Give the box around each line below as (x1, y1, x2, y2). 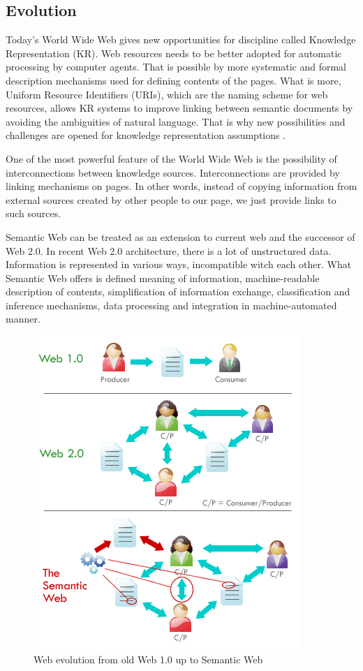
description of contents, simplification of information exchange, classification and (6, 284, 350, 299)
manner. (6, 311, 40, 326)
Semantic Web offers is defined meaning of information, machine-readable (6, 270, 320, 285)
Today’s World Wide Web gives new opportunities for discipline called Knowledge (6, 32, 356, 47)
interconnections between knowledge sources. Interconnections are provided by (6, 165, 340, 179)
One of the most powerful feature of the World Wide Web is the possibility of (6, 151, 337, 165)
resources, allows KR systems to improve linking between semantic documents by (6, 101, 353, 115)
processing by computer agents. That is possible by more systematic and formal (6, 59, 347, 74)
